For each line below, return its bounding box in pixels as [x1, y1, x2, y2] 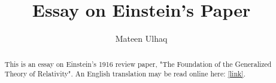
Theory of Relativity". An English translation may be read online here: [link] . [4, 69, 245, 79]
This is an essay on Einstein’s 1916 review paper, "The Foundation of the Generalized [4, 59, 272, 69]
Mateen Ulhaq [115, 32, 168, 45]
